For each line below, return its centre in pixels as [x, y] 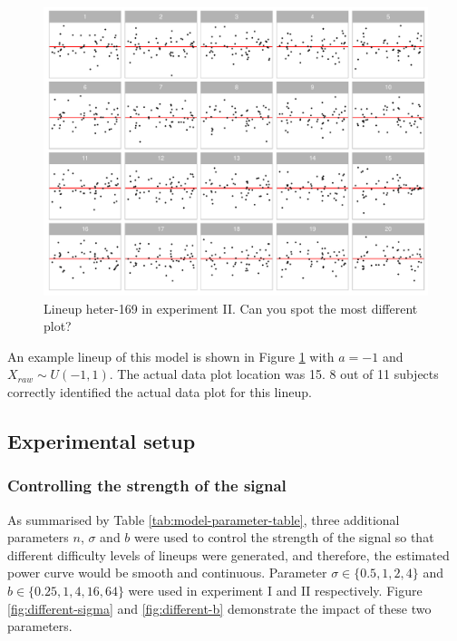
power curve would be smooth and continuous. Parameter [167, 573]
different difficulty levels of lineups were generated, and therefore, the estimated [228, 554]
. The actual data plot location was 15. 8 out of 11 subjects [274, 374]
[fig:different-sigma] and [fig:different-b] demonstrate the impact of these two [219, 608]
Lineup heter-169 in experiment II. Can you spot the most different [231, 308]
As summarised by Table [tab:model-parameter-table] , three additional [204, 519]
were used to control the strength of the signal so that [284, 537]
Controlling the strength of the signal [147, 486]
